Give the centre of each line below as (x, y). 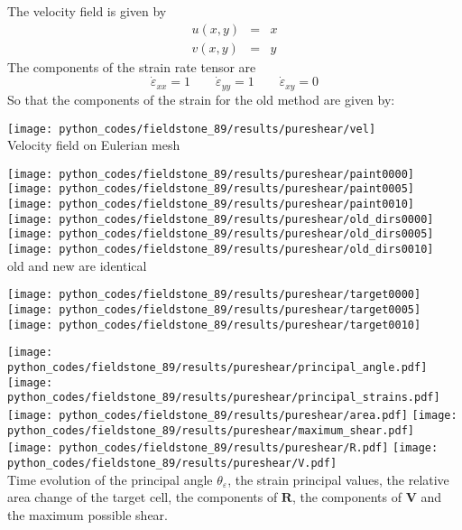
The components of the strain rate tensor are (132, 66)
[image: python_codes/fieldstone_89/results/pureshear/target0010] (214, 325)
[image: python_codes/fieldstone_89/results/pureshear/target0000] (214, 295)
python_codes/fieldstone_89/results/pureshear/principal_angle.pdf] (217, 367)
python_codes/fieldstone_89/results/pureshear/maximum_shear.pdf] (211, 430)
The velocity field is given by (87, 11)
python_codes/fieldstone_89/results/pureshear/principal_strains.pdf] (224, 398)
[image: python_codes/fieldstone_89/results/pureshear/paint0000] (211, 174)
